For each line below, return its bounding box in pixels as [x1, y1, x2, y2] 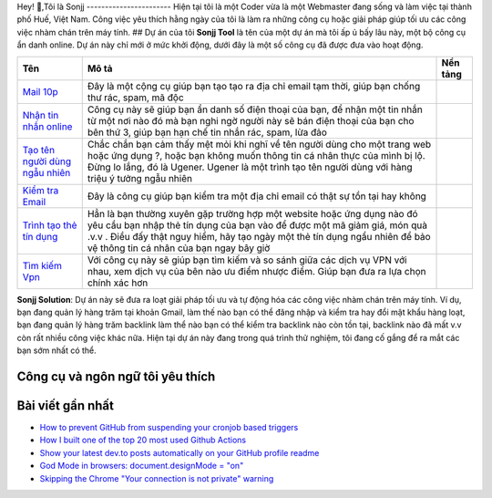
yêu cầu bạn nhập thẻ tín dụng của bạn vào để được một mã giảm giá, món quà [87, 219, 428, 232]
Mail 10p [22, 85, 58, 98]
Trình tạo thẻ [22, 219, 77, 232]
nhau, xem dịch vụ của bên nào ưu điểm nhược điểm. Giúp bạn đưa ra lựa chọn [87, 265, 426, 277]
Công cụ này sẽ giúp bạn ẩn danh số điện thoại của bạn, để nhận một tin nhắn [87, 103, 423, 116]
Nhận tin [22, 109, 59, 121]
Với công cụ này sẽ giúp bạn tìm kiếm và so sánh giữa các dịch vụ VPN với [87, 254, 407, 266]
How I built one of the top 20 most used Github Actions [39, 434, 246, 446]
